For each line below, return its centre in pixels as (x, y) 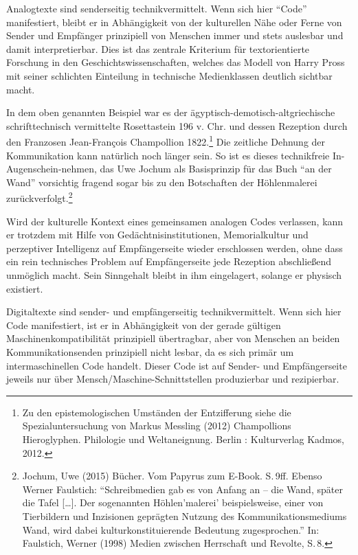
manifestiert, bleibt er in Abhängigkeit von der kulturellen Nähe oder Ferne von (174, 22)
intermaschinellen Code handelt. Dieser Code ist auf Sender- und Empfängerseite (177, 365)
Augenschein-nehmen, (52, 169)
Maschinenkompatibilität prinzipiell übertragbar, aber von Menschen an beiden (173, 338)
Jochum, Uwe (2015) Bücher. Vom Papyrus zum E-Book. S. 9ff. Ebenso (172, 476)
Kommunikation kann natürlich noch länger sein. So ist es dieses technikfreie (168, 155)
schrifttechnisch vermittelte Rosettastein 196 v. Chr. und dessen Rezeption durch (177, 125)
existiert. (25, 288)
